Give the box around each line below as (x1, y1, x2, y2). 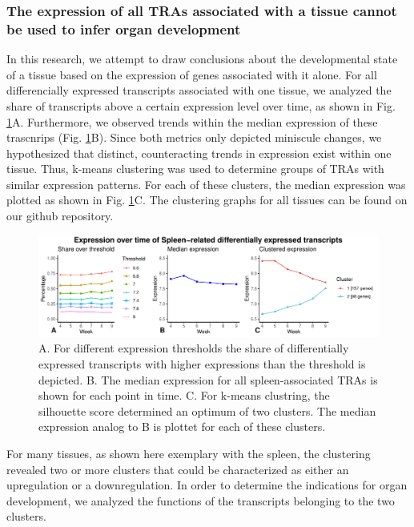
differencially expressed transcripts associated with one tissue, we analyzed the (6, 82, 392, 99)
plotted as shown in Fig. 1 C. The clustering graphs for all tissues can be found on (6, 191, 408, 208)
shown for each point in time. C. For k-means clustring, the (38, 387, 330, 404)
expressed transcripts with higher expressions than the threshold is (38, 355, 366, 372)
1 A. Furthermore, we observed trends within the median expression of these (6, 113, 378, 130)
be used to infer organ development (6, 18, 241, 38)
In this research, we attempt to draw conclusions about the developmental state (6, 50, 398, 67)
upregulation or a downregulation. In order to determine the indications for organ (6, 477, 408, 493)
